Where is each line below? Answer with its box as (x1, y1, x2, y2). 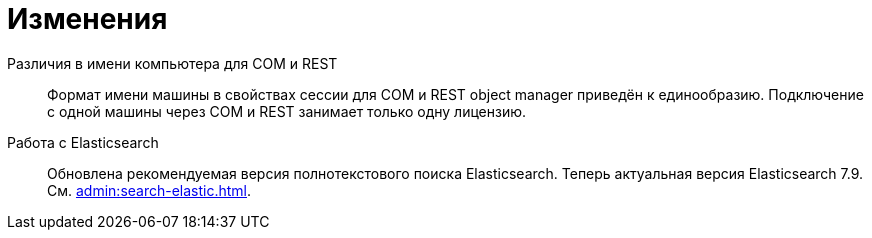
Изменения (7, 2, 168, 36)
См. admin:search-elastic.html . (47, 181, 252, 199)
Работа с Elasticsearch (7, 133, 159, 151)
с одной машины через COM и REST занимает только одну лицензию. (47, 102, 527, 120)
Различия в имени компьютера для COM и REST (7, 54, 338, 72)
